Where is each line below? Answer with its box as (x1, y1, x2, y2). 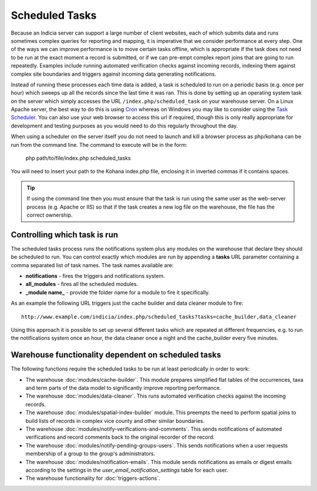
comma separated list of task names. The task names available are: (11, 261, 174, 268)
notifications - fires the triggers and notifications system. (25, 273, 166, 280)
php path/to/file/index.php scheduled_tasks (25, 154, 131, 162)
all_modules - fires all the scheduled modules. (25, 281, 139, 288)
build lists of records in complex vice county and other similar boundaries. (25, 417, 205, 424)
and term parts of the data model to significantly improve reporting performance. (25, 385, 221, 392)
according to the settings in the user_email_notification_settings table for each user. (25, 466, 228, 473)
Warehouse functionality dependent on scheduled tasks (11, 350, 221, 360)
